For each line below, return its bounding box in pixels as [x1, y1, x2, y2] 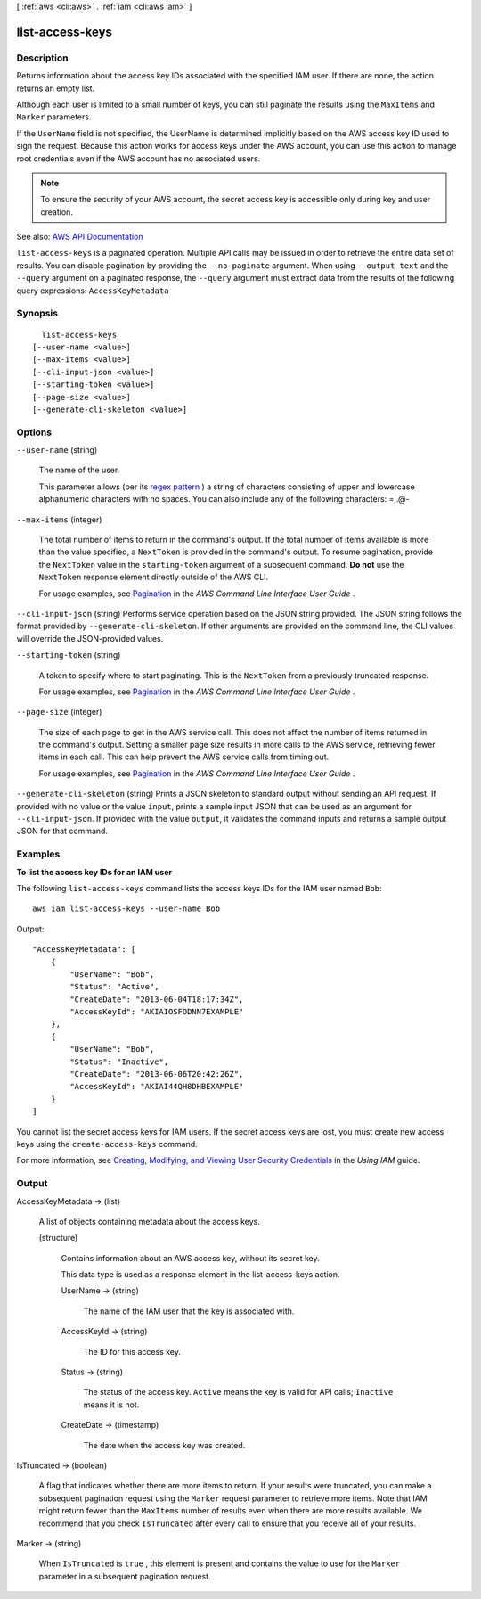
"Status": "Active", [69, 981, 159, 992]
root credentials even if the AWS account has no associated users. [16, 152, 261, 164]
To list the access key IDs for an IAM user [16, 866, 173, 877]
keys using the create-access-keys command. [16, 1139, 198, 1149]
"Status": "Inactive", [69, 1056, 169, 1067]
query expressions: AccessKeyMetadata [16, 285, 169, 296]
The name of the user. [38, 464, 120, 476]
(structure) [38, 1233, 78, 1243]
